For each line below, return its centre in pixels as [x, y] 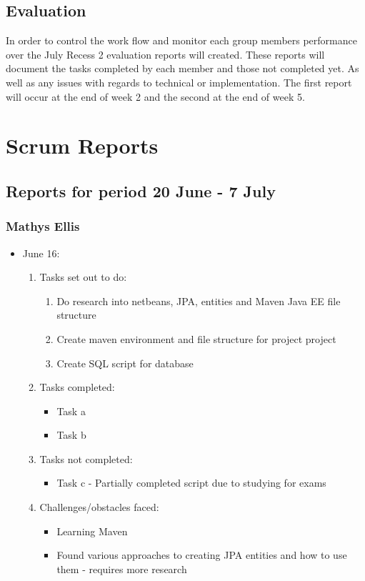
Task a [71, 411]
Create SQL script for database [125, 363]
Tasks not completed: [86, 458]
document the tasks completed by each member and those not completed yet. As [182, 68]
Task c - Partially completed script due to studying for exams [191, 483]
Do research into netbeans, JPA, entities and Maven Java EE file [199, 301]
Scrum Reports [82, 145]
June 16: [41, 253]
